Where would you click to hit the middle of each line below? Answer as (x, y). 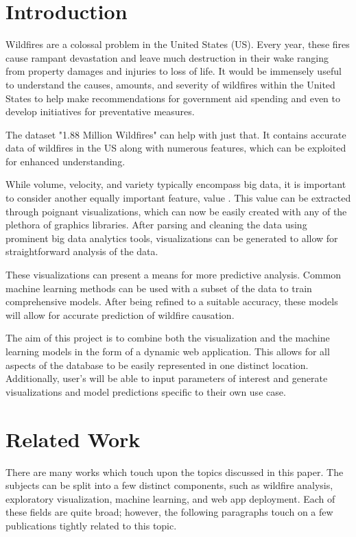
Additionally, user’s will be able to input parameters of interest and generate (167, 378)
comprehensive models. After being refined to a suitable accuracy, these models (172, 301)
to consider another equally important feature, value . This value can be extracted (178, 198)
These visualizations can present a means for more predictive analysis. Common (174, 275)
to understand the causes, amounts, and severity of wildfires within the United (170, 84)
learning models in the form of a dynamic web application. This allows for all (168, 351)
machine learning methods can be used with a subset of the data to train (159, 288)
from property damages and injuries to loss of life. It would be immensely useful (174, 71)
